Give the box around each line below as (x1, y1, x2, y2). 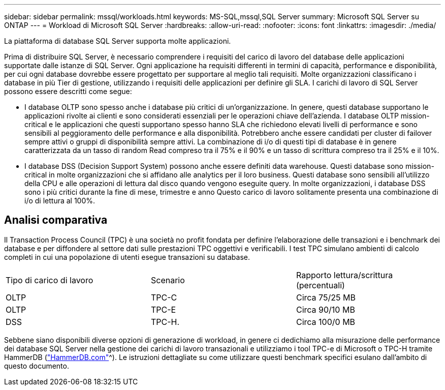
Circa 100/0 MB (296, 316, 356, 327)
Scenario (150, 275, 185, 285)
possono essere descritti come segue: (4, 87, 132, 96)
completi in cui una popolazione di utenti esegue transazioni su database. (4, 252, 250, 261)
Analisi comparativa (4, 214, 108, 227)
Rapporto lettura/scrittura (296, 269, 393, 280)
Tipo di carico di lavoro (6, 275, 93, 285)
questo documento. (4, 361, 69, 370)
